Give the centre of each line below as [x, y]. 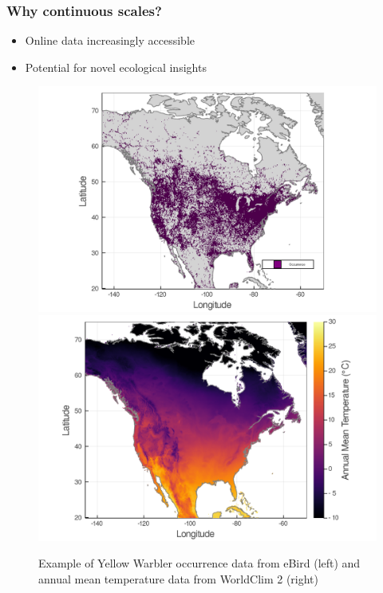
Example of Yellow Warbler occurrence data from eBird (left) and [199, 563]
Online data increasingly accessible [110, 40]
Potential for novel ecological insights [116, 67]
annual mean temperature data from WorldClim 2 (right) [179, 578]
